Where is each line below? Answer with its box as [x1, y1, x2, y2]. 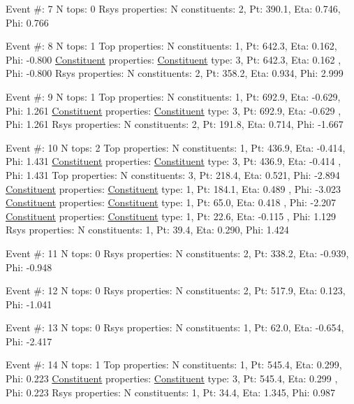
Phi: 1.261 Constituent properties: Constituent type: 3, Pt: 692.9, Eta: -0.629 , [6, 103, 341, 117]
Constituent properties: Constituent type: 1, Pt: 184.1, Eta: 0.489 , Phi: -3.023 [6, 181, 341, 196]
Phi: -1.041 [6, 296, 52, 311]
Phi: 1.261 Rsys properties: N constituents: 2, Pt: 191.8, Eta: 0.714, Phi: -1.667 [6, 117, 344, 131]
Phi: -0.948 [6, 259, 52, 274]
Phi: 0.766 [6, 15, 49, 29]
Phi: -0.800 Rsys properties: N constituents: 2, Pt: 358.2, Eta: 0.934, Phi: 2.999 [6, 66, 344, 80]
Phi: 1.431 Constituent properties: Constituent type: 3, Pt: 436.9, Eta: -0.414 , [6, 154, 341, 168]
